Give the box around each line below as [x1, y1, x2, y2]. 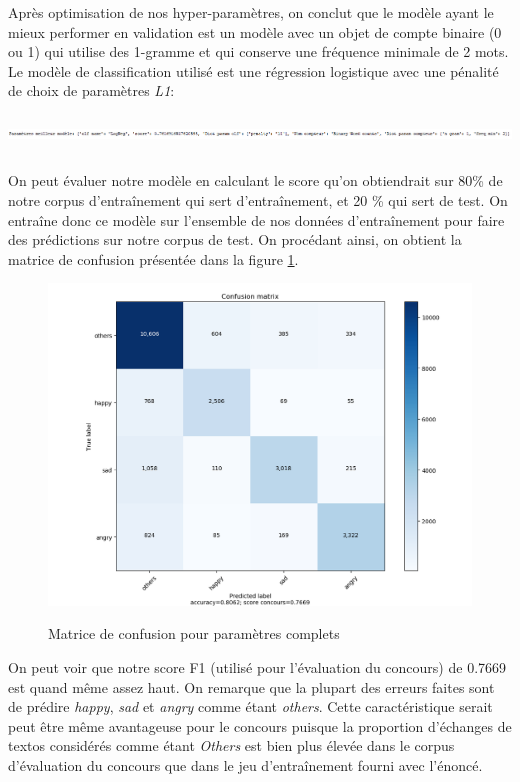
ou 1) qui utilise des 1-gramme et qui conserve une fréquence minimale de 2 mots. [8, 41, 509, 62]
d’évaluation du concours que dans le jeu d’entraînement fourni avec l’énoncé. [8, 755, 483, 776]
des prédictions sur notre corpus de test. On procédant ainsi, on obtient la [8, 229, 462, 250]
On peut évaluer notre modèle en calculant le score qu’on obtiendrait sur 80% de [8, 170, 503, 191]
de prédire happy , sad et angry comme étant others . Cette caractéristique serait [8, 696, 493, 717]
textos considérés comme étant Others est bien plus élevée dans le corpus [8, 735, 455, 756]
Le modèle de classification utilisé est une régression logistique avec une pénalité [8, 60, 499, 81]
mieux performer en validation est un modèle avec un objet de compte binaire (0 [8, 21, 502, 42]
